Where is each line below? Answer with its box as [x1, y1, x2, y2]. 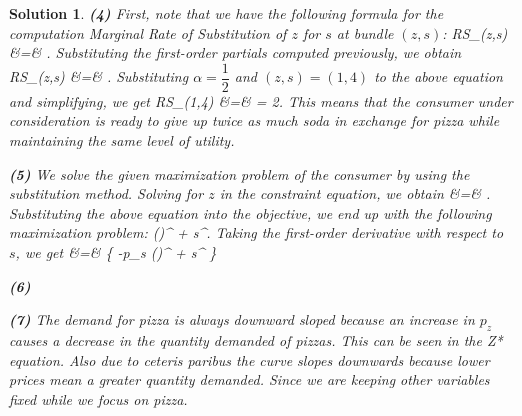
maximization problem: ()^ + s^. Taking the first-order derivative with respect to [9, 222, 504, 243]
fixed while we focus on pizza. [9, 388, 188, 409]
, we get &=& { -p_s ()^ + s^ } [15, 242, 217, 262]
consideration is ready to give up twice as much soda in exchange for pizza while [9, 110, 500, 131]
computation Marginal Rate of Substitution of [9, 22, 287, 43]
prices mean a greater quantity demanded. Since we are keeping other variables [9, 369, 490, 390]
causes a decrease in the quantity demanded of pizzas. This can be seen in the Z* [9, 329, 503, 350]
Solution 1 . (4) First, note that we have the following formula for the [9, 3, 444, 23]
